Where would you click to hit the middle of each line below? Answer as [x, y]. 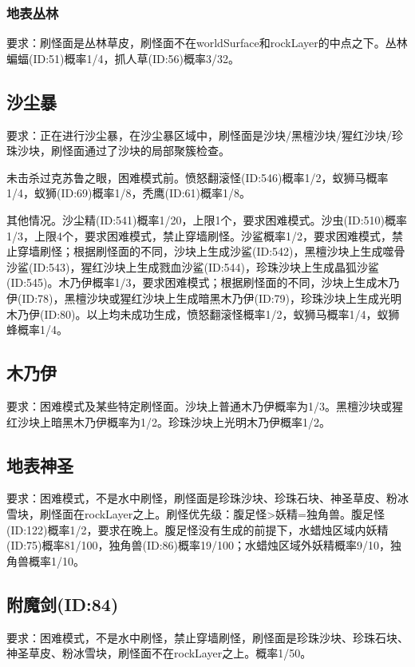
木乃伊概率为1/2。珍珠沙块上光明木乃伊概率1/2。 [202, 421]
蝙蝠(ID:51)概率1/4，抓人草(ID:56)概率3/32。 [123, 58]
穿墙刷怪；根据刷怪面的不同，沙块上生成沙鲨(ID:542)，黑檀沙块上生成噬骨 [211, 251]
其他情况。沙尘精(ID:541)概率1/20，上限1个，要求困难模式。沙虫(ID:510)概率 [207, 219]
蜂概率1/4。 [37, 330]
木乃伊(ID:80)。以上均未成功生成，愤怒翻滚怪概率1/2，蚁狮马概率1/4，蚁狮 [203, 314]
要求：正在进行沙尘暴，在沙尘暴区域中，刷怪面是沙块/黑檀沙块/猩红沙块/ [199, 135]
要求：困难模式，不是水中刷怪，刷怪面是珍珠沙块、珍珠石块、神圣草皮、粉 [202, 498]
